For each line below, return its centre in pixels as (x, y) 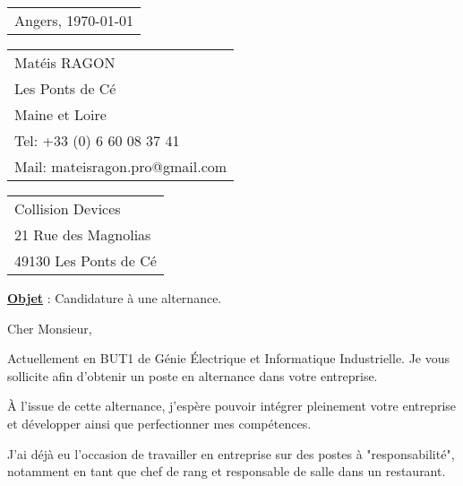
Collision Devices (68, 208)
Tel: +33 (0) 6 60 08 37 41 (97, 140)
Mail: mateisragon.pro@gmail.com (121, 166)
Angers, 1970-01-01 (74, 20)
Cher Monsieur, (50, 328)
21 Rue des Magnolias (83, 234)
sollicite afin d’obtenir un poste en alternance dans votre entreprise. (193, 375)
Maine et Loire (60, 114)
